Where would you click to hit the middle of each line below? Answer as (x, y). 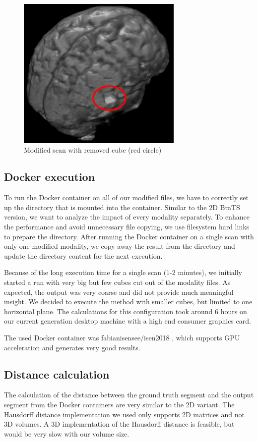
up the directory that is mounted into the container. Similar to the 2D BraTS (122, 207)
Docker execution (50, 177)
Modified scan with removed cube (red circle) (93, 150)
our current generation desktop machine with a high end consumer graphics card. (128, 321)
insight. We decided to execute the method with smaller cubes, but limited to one (128, 302)
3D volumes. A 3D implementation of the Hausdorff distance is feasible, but (119, 424)
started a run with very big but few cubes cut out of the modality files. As (117, 282)
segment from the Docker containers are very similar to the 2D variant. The (119, 404)
